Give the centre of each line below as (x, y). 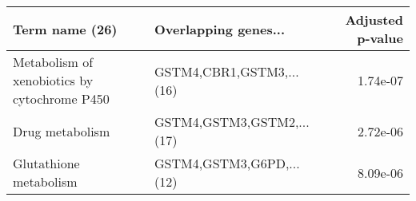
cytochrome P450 (61, 99)
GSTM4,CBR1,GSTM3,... (226, 71)
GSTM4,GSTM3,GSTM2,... (232, 122)
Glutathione (46, 163)
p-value (380, 38)
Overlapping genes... (220, 29)
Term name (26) (65, 29)
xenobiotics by (53, 80)
